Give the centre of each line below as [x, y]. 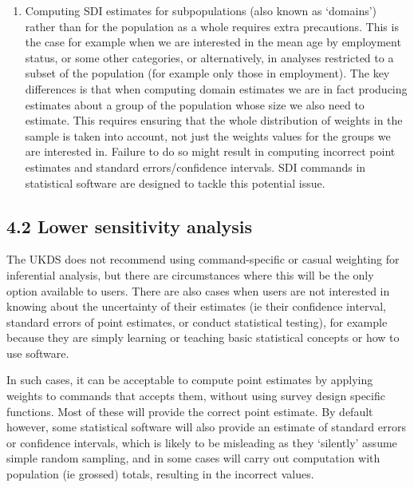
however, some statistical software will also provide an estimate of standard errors [206, 427]
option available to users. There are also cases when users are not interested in [198, 290]
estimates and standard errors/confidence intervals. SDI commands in [195, 167]
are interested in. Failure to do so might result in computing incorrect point [210, 151]
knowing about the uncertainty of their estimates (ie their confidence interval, [196, 306]
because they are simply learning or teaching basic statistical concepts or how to [203, 337]
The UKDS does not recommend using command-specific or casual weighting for [203, 259]
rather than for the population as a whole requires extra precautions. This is [212, 26]
